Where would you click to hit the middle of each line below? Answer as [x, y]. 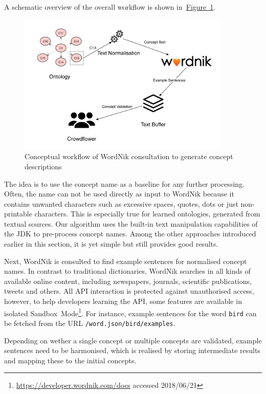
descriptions [43, 166]
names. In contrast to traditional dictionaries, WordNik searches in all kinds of [127, 271]
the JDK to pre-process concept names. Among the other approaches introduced [130, 234]
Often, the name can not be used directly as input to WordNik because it [119, 194]
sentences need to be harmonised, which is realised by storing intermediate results [132, 350]
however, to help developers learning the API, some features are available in [123, 301]
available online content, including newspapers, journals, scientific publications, [128, 281]
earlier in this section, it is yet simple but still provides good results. [111, 244]
